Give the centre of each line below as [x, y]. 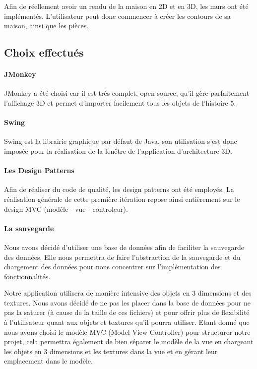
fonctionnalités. [27, 276]
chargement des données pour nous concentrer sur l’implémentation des [112, 267]
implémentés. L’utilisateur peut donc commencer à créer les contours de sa [117, 16]
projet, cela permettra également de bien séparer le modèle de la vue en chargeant [129, 341]
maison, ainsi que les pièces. [46, 26]
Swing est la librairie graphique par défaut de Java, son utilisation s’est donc [121, 141]
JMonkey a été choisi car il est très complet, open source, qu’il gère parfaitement [127, 93]
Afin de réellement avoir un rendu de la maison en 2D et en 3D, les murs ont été [126, 6]
